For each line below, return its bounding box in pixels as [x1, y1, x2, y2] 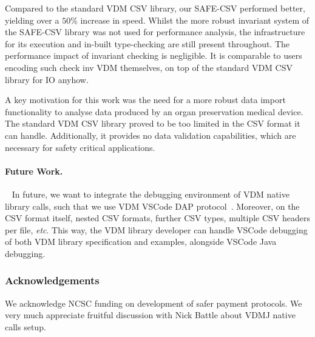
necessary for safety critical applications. [5, 141, 155, 153]
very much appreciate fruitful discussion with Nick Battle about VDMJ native [5, 309, 296, 321]
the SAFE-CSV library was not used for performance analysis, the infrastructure [5, 25, 305, 38]
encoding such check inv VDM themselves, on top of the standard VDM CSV [5, 61, 293, 73]
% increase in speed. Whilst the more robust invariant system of [70, 13, 310, 26]
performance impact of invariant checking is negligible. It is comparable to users [5, 49, 302, 62]
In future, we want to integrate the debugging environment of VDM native [12, 187, 290, 200]
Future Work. [5, 164, 63, 177]
